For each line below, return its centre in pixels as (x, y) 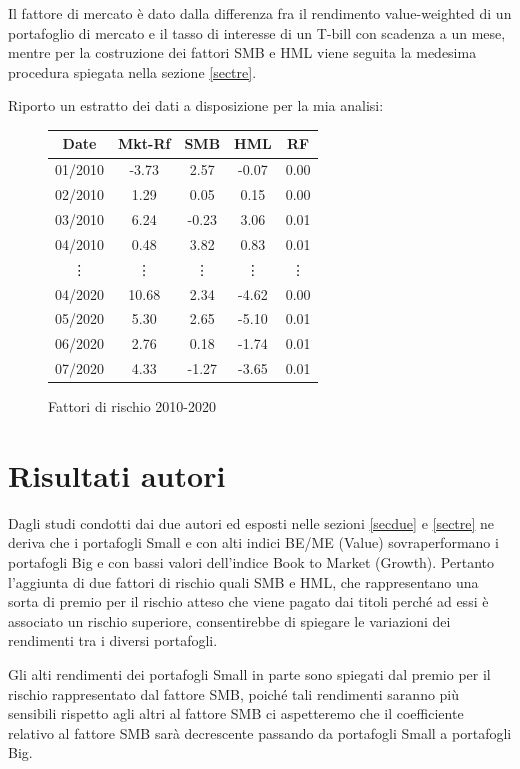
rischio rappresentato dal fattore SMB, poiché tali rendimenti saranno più (234, 693)
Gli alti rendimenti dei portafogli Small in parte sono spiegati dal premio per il (249, 674)
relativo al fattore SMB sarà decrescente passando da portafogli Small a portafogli (260, 732)
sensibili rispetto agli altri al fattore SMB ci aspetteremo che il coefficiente (236, 713)
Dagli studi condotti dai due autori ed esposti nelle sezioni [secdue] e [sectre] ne (251, 522)
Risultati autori (117, 474)
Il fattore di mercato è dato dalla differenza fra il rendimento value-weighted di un (260, 13)
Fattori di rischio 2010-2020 (132, 406)
